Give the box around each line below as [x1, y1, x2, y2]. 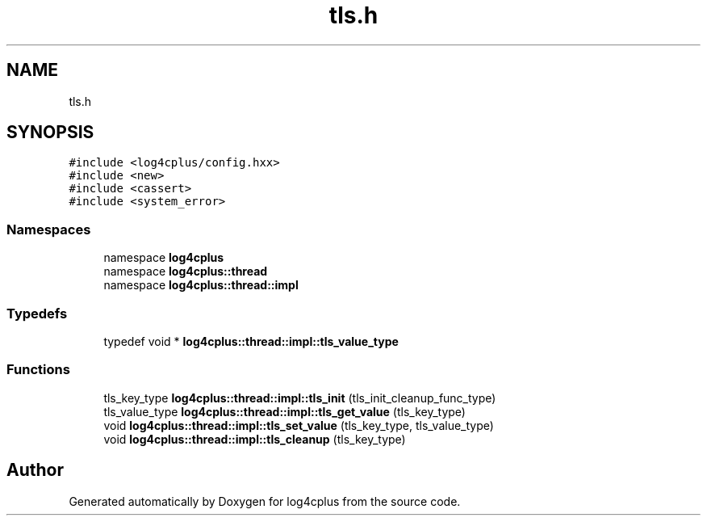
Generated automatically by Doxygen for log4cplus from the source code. [69, 494, 461, 508]
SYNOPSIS [6, 122, 94, 143]
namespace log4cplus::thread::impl [103, 278, 299, 293]
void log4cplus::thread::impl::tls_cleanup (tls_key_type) [103, 431, 406, 446]
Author [6, 460, 64, 481]
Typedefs [6, 305, 68, 322]
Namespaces [6, 221, 91, 238]
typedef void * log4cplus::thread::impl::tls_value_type [103, 334, 399, 348]
